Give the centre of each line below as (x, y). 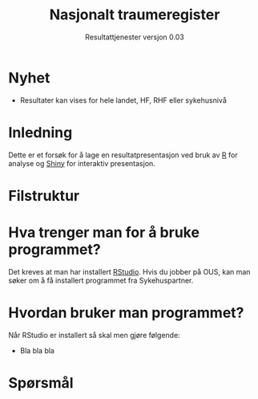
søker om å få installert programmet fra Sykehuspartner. (101, 280)
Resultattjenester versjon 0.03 (135, 37)
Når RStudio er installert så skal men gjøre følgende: (94, 335)
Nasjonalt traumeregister (135, 15)
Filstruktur (44, 195)
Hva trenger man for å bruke (104, 232)
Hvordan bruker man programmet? (126, 313)
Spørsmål (41, 383)
